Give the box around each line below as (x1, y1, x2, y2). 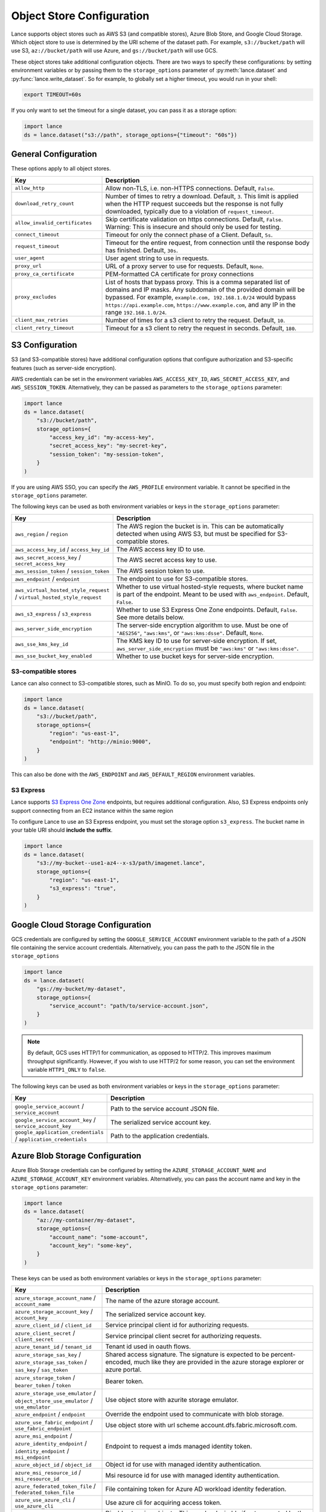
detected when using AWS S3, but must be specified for (116, 529, 276, 538)
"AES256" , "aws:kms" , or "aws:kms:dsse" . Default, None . (116, 628, 264, 637)
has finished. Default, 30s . (105, 246, 178, 254)
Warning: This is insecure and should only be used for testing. (105, 223, 281, 231)
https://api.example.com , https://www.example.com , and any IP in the (105, 300, 296, 308)
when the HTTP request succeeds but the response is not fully (105, 200, 284, 208)
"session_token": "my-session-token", (49, 451, 164, 458)
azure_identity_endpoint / (14, 1439, 88, 1448)
